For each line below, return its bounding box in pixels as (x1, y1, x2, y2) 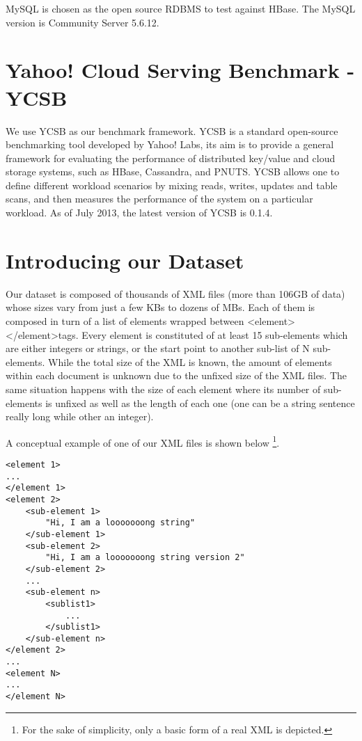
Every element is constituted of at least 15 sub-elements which (81, 327, 348, 342)
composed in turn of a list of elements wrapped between (6, 313, 244, 328)
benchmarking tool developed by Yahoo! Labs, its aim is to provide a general (6, 137, 334, 152)
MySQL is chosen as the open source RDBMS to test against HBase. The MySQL (6, 1, 356, 15)
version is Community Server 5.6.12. (6, 15, 159, 29)
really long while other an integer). (6, 409, 154, 424)
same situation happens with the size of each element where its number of (6, 381, 321, 396)
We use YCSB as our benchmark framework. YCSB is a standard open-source (6, 123, 338, 138)
